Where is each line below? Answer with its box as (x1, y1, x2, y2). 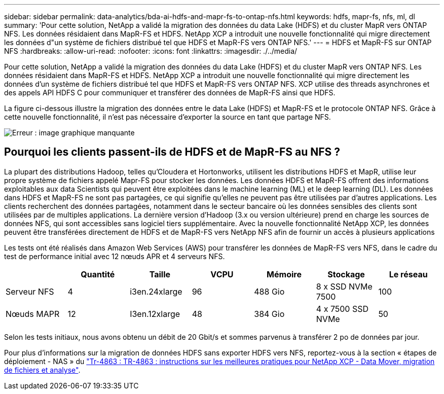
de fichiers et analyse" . (4, 365, 81, 374)
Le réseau (389, 269, 428, 279)
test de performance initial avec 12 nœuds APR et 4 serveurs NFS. (4, 252, 225, 261)
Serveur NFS (6, 286, 54, 297)
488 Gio (254, 286, 285, 297)
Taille (149, 269, 171, 279)
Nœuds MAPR (6, 308, 60, 319)
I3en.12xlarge (130, 308, 180, 319)
